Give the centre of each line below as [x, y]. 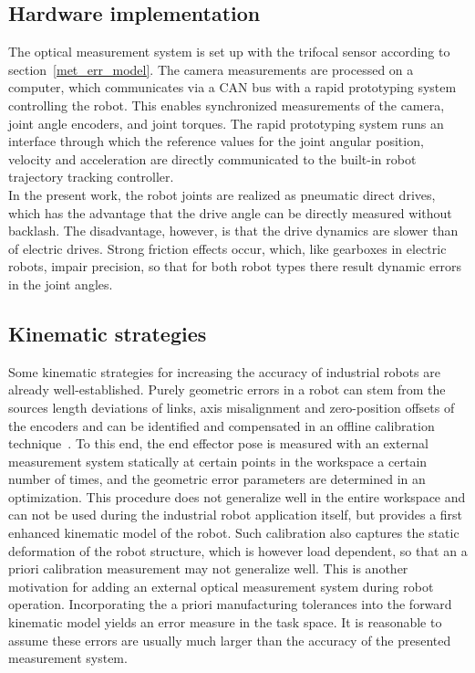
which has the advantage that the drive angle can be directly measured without [230, 212]
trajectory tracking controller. [91, 177]
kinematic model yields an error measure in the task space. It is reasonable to [225, 622]
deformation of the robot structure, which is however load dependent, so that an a [238, 550]
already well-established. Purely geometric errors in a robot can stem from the [227, 389]
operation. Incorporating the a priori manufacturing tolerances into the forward [230, 604]
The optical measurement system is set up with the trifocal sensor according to [229, 52]
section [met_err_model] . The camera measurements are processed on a [211, 69]
